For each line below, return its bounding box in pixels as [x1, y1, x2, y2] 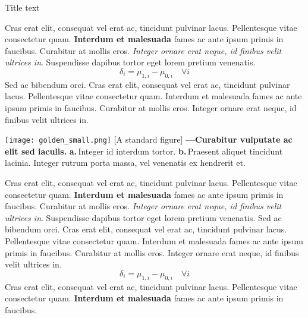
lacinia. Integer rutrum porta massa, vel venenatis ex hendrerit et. [5, 156, 246, 169]
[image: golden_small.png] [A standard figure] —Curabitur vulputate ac [5, 133, 293, 146]
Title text [5, 1, 40, 13]
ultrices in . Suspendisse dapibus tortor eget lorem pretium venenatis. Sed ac [5, 211, 282, 223]
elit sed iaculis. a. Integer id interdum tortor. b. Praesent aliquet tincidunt [5, 144, 283, 157]
